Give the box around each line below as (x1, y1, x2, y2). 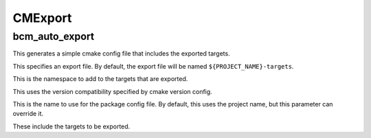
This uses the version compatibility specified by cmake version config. (12, 87, 212, 95)
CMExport (12, 10, 72, 25)
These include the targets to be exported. (12, 122, 131, 130)
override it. (12, 110, 44, 118)
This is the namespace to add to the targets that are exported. (12, 75, 188, 83)
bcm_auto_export (12, 30, 95, 43)
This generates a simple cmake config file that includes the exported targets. (12, 49, 230, 58)
